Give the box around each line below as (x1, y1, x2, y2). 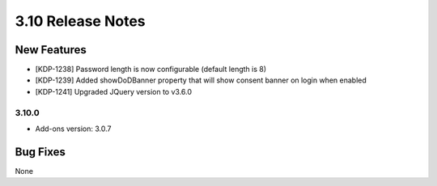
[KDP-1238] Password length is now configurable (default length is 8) (35, 65, 267, 74)
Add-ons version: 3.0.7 (35, 124, 112, 133)
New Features (15, 43, 87, 57)
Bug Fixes (15, 145, 66, 159)
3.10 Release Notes (15, 12, 146, 30)
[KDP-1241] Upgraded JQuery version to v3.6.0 (35, 87, 193, 96)
